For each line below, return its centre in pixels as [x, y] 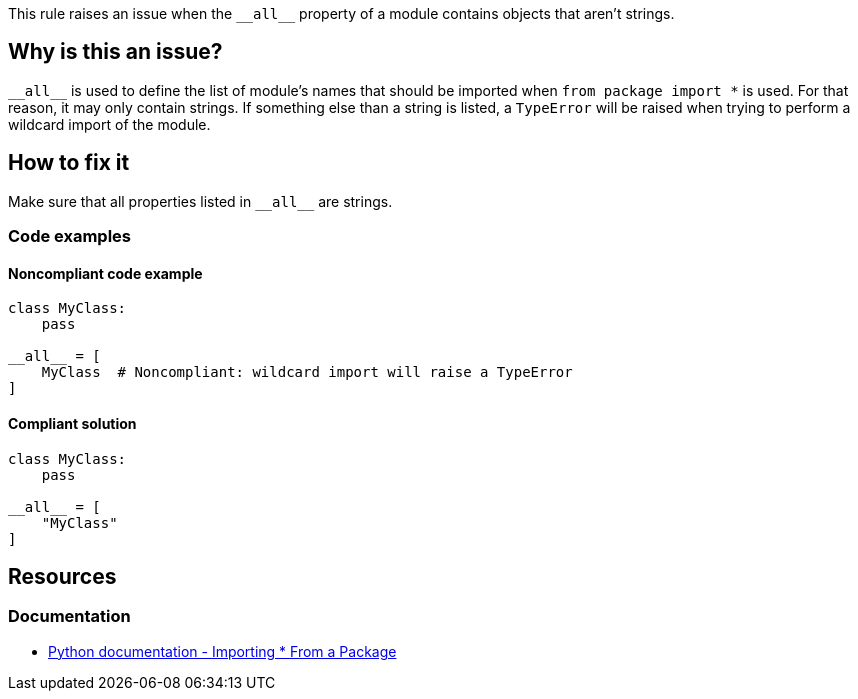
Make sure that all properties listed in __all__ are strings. [200, 201]
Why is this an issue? [115, 52]
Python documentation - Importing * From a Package [222, 651]
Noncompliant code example [105, 273]
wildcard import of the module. [109, 124]
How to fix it [69, 163]
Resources [62, 576]
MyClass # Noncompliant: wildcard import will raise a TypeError [307, 372]
